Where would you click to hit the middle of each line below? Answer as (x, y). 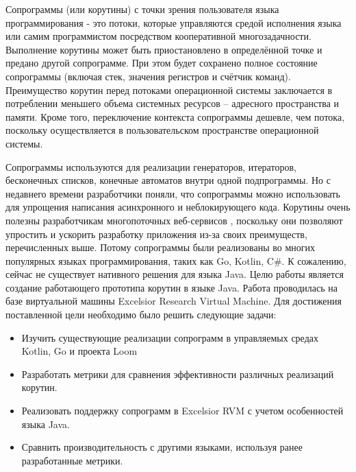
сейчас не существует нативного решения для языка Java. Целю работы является (175, 274)
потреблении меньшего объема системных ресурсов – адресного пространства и (173, 103)
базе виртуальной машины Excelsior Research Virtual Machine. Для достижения (174, 301)
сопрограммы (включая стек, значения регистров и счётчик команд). (148, 76)
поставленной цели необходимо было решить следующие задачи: (141, 315)
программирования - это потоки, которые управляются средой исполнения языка (174, 22)
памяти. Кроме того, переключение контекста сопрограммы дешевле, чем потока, (175, 116)
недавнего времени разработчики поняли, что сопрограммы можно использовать (173, 193)
